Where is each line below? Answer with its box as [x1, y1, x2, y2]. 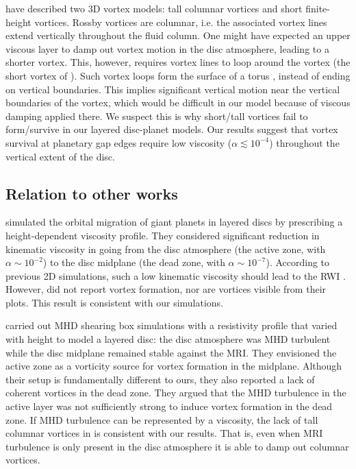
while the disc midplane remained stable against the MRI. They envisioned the [5, 345, 337, 359]
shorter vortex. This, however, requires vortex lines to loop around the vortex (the [5, 55, 351, 69]
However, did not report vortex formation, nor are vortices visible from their [5, 282, 327, 296]
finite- [305, 1, 330, 15]
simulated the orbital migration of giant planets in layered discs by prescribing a [5, 215, 343, 229]
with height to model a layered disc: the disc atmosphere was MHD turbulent [5, 332, 331, 346]
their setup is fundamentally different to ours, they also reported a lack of [5, 372, 315, 386]
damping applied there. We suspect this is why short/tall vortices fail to [5, 108, 308, 123]
